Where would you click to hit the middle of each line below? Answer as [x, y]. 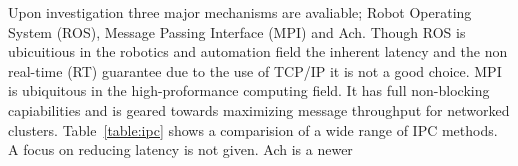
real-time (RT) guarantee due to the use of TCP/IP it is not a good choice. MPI [255, 70]
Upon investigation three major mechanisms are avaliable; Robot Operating [240, 12]
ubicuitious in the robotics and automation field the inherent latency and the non [258, 51]
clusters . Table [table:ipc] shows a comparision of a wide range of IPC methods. [253, 129]
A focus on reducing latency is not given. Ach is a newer [180, 149]
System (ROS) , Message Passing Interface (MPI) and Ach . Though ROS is [237, 31]
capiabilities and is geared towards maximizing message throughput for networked [259, 109]
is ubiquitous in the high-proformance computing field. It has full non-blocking [249, 90]
